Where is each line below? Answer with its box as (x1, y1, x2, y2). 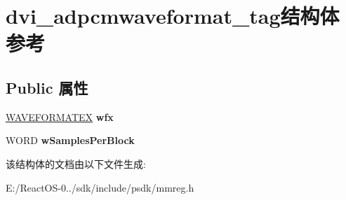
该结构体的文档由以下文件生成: (6, 156, 146, 171)
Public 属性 (6, 76, 88, 98)
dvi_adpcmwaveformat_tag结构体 (6, 1, 340, 30)
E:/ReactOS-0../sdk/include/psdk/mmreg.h (6, 180, 194, 194)
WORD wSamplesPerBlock (6, 133, 135, 148)
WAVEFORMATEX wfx (6, 109, 114, 124)
